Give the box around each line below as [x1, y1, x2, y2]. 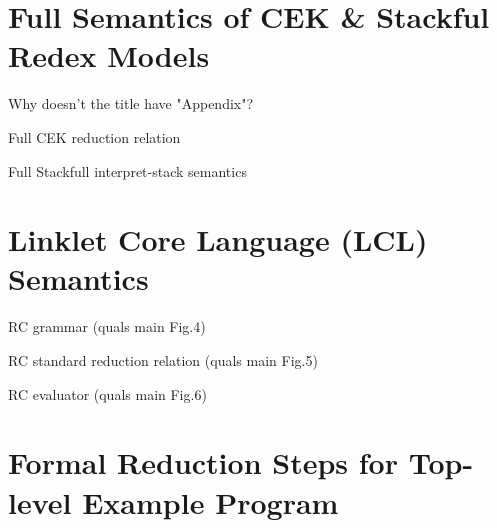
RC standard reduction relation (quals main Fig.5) [8, 350, 318, 370]
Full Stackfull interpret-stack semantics [8, 160, 247, 181]
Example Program [82, 481, 339, 522]
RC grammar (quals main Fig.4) [8, 316, 206, 337]
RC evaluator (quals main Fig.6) [8, 383, 207, 404]
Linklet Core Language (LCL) [8, 219, 428, 260]
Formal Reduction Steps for [8, 442, 398, 483]
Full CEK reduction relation [8, 126, 181, 147]
